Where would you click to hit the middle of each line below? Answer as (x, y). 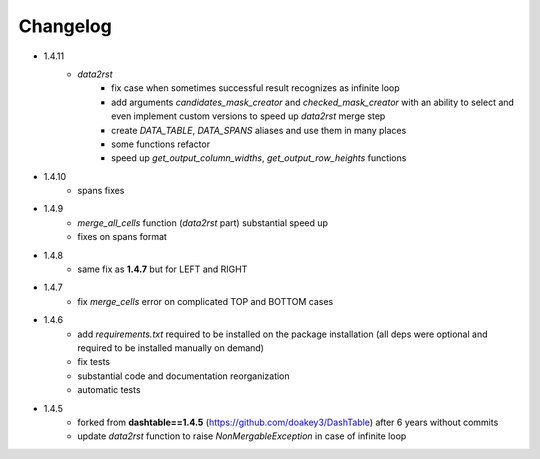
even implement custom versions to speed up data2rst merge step (248, 116)
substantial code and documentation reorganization (183, 376)
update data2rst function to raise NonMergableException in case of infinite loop (242, 436)
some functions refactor (160, 144)
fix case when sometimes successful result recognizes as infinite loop (255, 88)
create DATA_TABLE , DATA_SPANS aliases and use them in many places (259, 130)
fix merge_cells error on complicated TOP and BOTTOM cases (205, 301)
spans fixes (101, 191)
